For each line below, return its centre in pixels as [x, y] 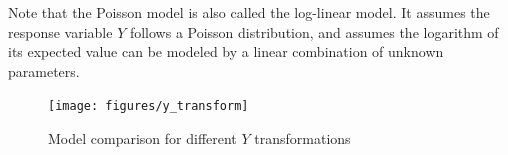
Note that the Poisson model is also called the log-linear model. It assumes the [249, 12]
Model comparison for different [142, 138]
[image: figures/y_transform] [148, 106]
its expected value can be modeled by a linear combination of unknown [226, 51]
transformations [302, 138]
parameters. [44, 70]
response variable [60, 31]
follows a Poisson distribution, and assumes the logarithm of [314, 31]
